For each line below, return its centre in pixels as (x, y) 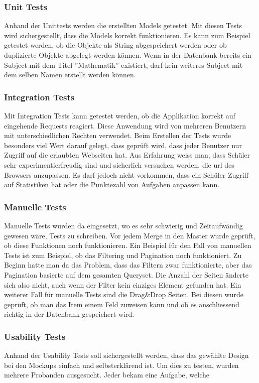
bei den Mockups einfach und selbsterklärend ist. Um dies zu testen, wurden (121, 365)
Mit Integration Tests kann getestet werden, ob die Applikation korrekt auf (120, 115)
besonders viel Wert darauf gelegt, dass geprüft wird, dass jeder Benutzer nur (123, 145)
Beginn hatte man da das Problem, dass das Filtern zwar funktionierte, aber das (128, 265)
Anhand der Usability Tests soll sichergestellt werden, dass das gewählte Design (126, 355)
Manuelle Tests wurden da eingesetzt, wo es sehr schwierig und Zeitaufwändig (123, 225)
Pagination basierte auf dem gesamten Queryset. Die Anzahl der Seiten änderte (126, 274)
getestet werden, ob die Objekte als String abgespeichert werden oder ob (115, 45)
